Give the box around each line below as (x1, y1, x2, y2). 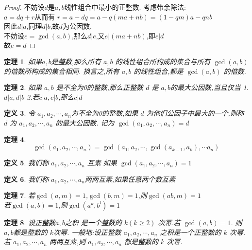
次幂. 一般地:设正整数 (53, 227, 121, 237)
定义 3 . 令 (4, 108, 35, 118)
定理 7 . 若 (4, 190, 35, 200)
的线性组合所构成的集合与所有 (115, 56, 211, 66)
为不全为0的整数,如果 (71, 108, 138, 118)
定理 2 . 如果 (4, 82, 42, 92)
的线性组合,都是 (134, 66, 184, 76)
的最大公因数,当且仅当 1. (170, 82, 249, 92)
